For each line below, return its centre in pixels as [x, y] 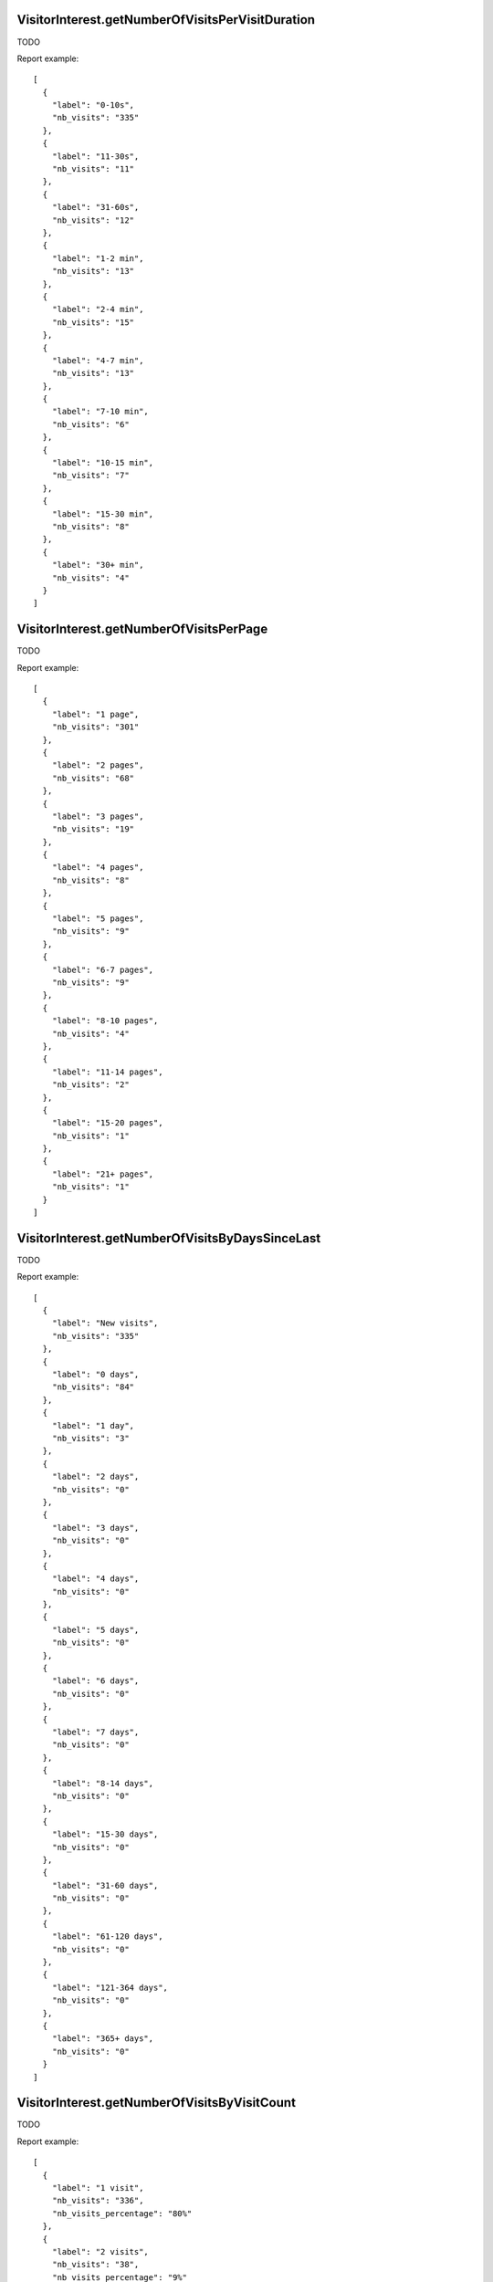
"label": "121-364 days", [110, 1987]
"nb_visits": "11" [93, 169]
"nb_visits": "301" [95, 727]
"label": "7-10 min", [100, 412]
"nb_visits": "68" [93, 778]
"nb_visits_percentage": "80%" [122, 2213]
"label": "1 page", [95, 714]
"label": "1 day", [93, 1425]
